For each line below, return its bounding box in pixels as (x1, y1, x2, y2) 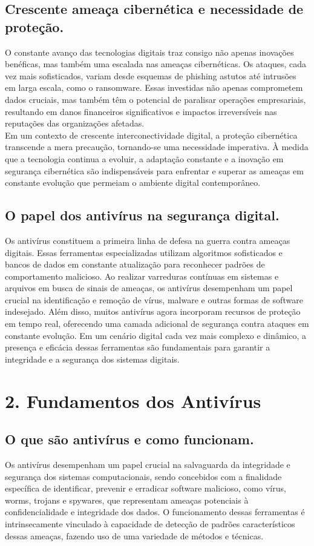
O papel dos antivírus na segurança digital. (5, 206, 280, 225)
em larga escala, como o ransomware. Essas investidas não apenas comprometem (5, 81, 303, 94)
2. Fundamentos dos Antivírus (5, 388, 261, 413)
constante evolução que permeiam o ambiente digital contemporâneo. (5, 176, 261, 189)
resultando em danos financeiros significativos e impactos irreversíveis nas (5, 105, 277, 117)
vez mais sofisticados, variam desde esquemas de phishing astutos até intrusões (5, 69, 296, 82)
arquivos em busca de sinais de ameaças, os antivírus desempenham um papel (5, 281, 293, 294)
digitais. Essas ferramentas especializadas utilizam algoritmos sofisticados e (5, 246, 283, 258)
